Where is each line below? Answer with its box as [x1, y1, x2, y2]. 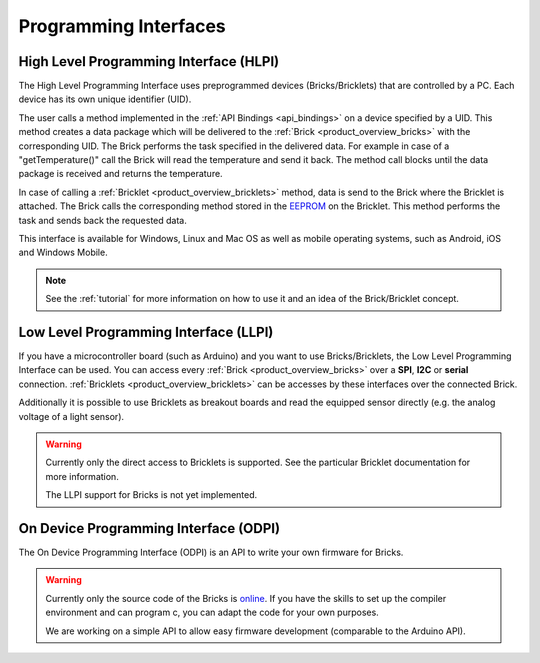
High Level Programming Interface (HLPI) [18, 53, 280, 70]
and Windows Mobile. [18, 246, 109, 259]
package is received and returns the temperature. [18, 168, 224, 180]
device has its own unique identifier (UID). [18, 93, 192, 105]
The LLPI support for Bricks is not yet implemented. [45, 489, 258, 501]
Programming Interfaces [18, 15, 227, 37]
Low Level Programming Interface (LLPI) [18, 323, 274, 340]
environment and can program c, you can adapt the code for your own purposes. [45, 606, 379, 619]
